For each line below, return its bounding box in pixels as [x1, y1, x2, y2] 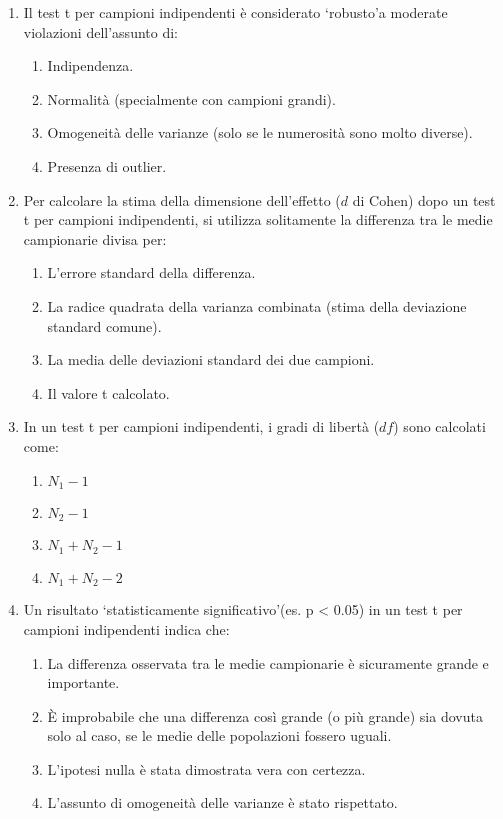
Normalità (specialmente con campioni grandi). [47, 88, 336, 109]
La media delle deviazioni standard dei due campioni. [47, 349, 375, 370]
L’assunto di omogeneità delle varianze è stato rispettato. [47, 792, 398, 813]
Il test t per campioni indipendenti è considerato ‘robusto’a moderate [23, 2, 448, 22]
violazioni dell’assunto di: [23, 21, 178, 42]
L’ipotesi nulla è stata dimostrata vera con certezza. [47, 758, 366, 779]
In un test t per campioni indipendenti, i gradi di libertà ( [23, 416, 380, 437]
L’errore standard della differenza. [47, 262, 256, 283]
